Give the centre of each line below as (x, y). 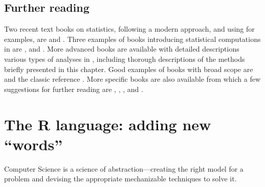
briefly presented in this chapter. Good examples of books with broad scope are (129, 69)
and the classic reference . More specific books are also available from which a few (132, 79)
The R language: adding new (108, 124)
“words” (34, 144)
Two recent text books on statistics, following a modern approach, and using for (129, 29)
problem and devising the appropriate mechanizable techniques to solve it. (120, 179)
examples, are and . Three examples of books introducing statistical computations (132, 39)
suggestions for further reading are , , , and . (74, 89)
